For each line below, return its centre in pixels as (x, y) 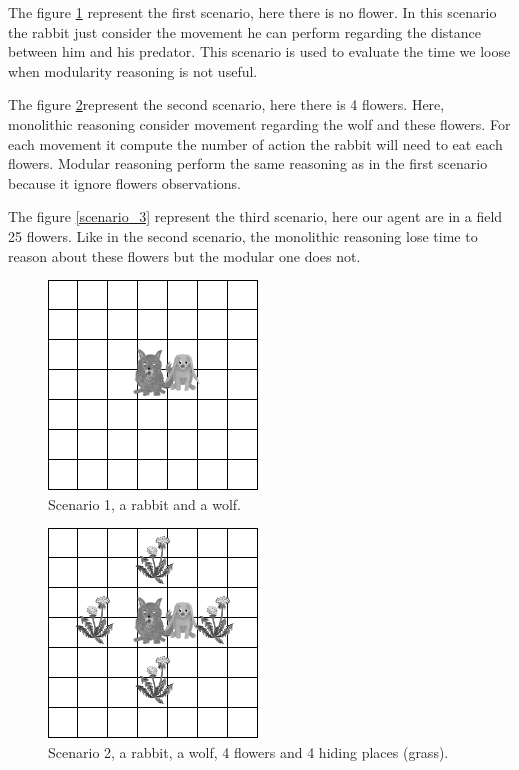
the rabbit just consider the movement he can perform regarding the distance (244, 31)
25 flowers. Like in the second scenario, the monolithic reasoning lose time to (243, 235)
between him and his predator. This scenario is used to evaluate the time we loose (259, 51)
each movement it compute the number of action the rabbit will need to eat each (255, 143)
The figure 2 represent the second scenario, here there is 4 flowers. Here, (226, 104)
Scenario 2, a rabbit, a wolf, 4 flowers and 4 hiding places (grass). (248, 751)
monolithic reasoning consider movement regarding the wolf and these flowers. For (259, 123)
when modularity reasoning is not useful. (133, 70)
